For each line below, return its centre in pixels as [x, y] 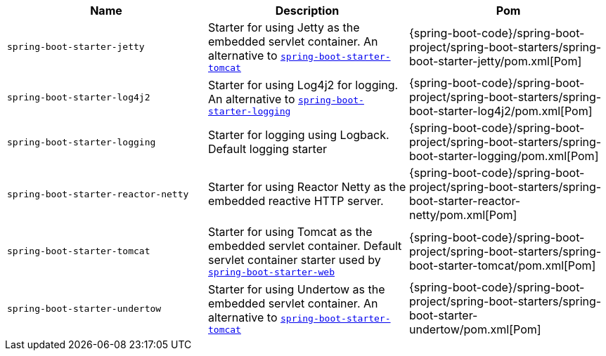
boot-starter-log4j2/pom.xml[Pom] [501, 111]
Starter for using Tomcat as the [290, 232]
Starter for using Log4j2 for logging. [303, 85]
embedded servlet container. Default [305, 246]
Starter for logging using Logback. [298, 135]
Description [307, 11]
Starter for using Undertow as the [296, 289]
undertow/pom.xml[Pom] [475, 329]
